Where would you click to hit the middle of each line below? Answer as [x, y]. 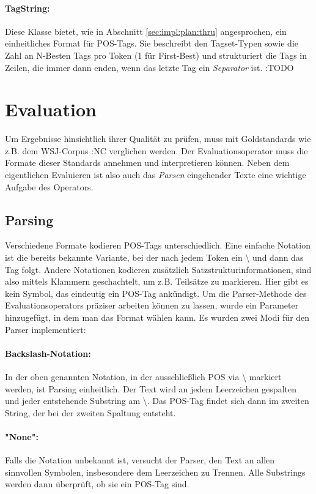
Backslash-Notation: [48, 353]
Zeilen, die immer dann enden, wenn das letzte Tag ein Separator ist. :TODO [149, 67]
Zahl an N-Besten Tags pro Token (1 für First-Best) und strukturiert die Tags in [156, 55]
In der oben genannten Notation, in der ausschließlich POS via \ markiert [143, 377]
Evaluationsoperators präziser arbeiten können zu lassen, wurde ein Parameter [152, 305]
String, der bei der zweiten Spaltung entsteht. [90, 412]
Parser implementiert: [46, 329]
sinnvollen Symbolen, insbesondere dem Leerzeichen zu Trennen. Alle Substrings [155, 472]
